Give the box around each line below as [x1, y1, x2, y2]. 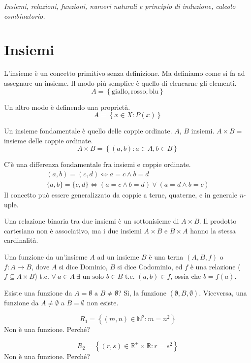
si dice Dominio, [59, 261, 108, 271]
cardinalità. [4, 235, 38, 245]
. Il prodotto [199, 216, 237, 226]
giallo [112, 88, 128, 95]
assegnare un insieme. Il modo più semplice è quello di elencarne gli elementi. [4, 77, 237, 88]
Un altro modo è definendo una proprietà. [4, 101, 130, 112]
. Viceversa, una [199, 287, 247, 297]
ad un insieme [97, 251, 139, 262]
